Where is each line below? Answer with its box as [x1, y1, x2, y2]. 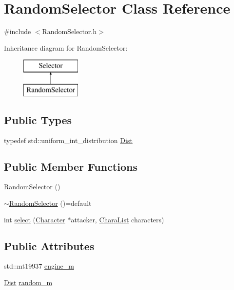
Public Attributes [4, 238, 95, 253]
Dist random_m [4, 277, 53, 288]
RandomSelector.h [42, 26, 97, 36]
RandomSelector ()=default [9, 198, 92, 208]
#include [4, 26, 31, 36]
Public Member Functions [4, 159, 137, 174]
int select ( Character [4, 214, 65, 224]
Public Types [4, 112, 72, 127]
